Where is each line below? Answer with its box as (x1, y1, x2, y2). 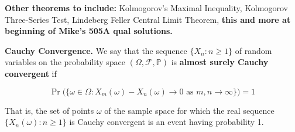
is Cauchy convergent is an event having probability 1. (69, 116, 264, 128)
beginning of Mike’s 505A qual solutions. (5, 25, 173, 37)
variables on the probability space (5, 56, 125, 68)
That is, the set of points (5, 104, 94, 116)
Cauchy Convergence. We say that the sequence (5, 44, 187, 56)
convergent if (5, 67, 57, 79)
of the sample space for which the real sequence (104, 104, 275, 116)
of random (235, 44, 272, 56)
